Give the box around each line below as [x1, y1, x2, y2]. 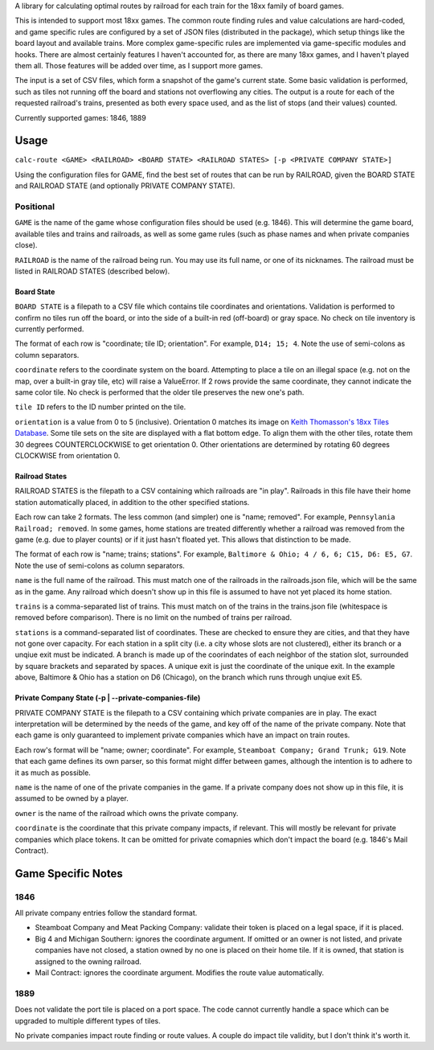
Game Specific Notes [14, 867, 124, 880]
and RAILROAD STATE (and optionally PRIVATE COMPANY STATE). [14, 181, 235, 191]
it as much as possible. [14, 768, 92, 777]
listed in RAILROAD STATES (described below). [14, 266, 170, 276]
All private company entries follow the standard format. [14, 908, 198, 918]
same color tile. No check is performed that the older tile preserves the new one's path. [14, 388, 305, 397]
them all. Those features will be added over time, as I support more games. [14, 60, 263, 70]
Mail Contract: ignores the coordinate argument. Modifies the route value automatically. [35, 968, 325, 978]
